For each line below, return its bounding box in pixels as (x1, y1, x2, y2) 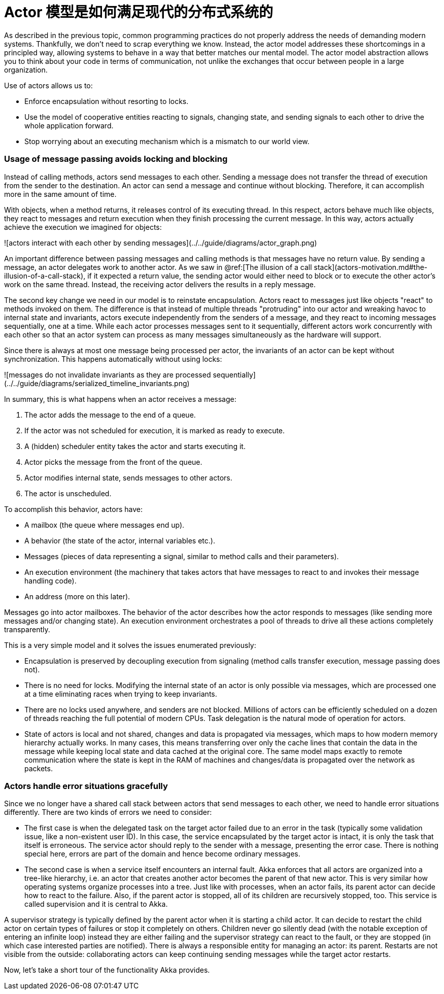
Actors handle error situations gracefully (4, 780, 168, 791)
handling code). (24, 576, 77, 585)
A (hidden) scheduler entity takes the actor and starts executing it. (24, 441, 246, 451)
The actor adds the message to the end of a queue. (24, 410, 196, 419)
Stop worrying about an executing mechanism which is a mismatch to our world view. (24, 136, 310, 146)
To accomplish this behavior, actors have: (4, 504, 143, 513)
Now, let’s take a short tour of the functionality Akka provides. (4, 966, 210, 975)
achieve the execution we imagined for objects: (4, 222, 162, 231)
